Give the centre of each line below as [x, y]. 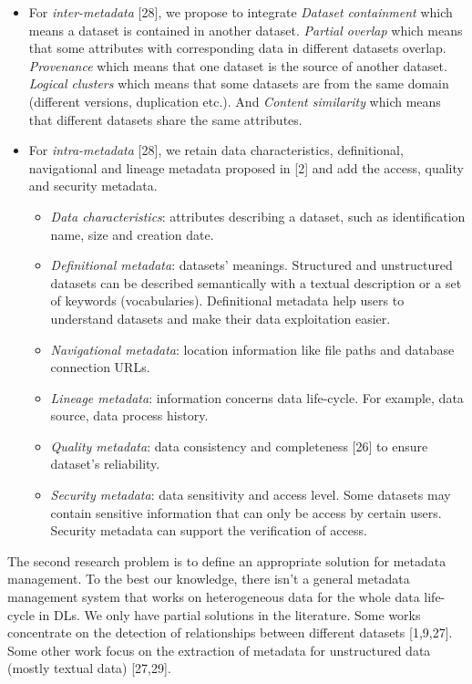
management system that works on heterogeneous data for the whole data [214, 597]
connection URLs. [100, 367]
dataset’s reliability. [105, 464]
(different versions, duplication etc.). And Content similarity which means [235, 101]
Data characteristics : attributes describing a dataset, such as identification [258, 216]
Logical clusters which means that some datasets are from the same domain [239, 83]
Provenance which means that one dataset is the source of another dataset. [238, 65]
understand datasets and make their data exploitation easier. [221, 318]
